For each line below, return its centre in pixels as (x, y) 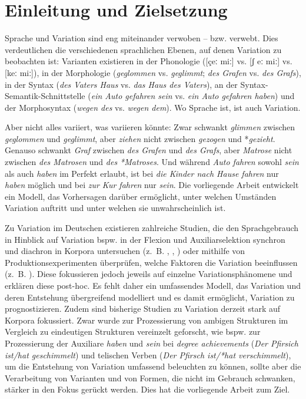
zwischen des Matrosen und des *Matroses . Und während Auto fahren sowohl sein (152, 162)
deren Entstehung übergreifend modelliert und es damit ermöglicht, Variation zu (150, 297)
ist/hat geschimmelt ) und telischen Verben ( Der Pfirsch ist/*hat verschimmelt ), (148, 355)
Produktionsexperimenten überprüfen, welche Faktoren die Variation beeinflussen (151, 262)
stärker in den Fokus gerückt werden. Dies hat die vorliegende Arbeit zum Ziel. (147, 389)
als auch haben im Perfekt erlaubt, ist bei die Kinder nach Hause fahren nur (142, 173)
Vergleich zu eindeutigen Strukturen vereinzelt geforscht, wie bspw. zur (133, 332)
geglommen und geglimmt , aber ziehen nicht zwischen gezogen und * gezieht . (140, 138)
